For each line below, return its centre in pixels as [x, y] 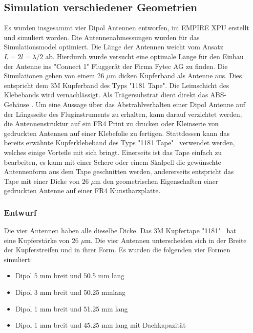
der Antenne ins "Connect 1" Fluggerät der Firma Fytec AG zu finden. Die [116, 66]
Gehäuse [17, 104]
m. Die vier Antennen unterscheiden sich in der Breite [166, 240]
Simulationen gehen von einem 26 [54, 76]
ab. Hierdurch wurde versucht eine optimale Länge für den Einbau [144, 56]
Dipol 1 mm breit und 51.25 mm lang [72, 308]
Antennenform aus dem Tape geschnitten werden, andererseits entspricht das [119, 171]
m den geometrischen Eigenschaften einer [157, 181]
